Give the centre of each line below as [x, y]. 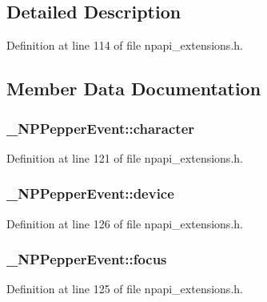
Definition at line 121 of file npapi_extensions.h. [125, 157]
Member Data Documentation [134, 89]
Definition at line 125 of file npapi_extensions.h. [125, 289]
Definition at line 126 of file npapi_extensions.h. [125, 223]
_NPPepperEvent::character [101, 128]
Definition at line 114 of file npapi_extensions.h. [125, 45]
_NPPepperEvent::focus [87, 259]
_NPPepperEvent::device [90, 193]
